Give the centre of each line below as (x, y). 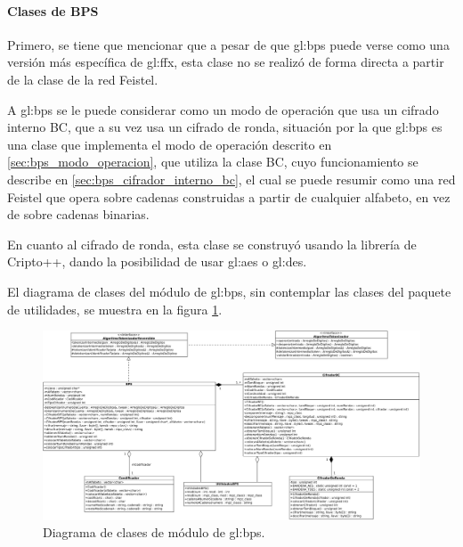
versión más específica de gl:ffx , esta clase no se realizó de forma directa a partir (226, 62)
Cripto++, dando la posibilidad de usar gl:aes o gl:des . (157, 261)
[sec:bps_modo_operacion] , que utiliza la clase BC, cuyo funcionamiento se (213, 162)
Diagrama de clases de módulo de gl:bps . (154, 532)
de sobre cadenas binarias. (78, 214)
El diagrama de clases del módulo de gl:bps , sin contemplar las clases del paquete (229, 291)
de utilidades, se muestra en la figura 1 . (115, 309)
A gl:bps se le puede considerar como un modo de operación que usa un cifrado (223, 109)
